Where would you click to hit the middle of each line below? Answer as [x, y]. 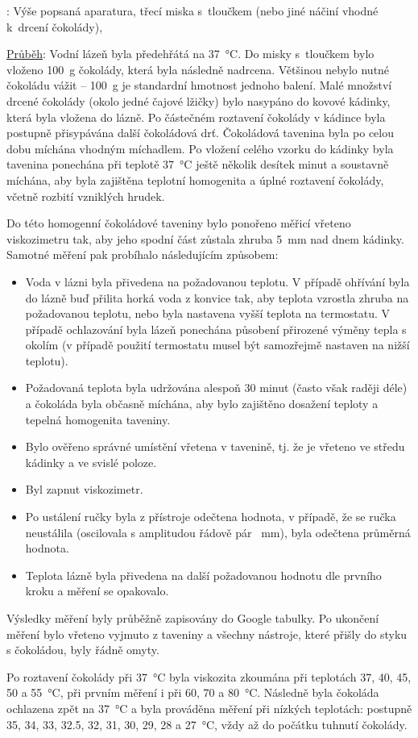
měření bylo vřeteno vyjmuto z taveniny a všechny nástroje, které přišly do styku [207, 634]
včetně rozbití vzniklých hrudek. [86, 196]
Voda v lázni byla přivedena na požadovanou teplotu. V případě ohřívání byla [217, 281]
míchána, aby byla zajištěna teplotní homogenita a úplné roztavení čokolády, [195, 179]
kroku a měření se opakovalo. [97, 591]
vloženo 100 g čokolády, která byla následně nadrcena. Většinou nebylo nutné [198, 69]
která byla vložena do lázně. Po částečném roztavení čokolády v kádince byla [196, 117]
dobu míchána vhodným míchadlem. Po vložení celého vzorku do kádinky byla [200, 148]
